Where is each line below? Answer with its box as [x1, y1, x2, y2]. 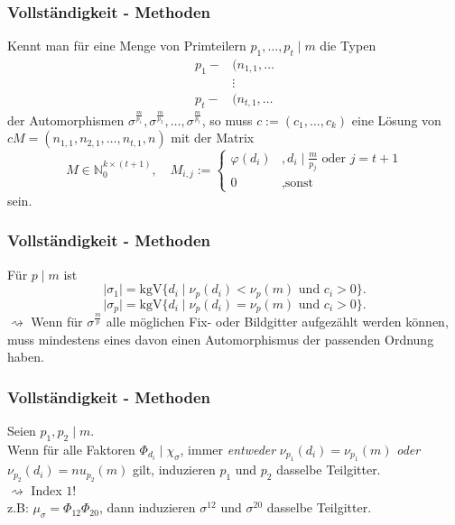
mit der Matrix [171, 128, 255, 147]
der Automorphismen [7, 110, 125, 129]
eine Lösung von [351, 110, 441, 129]
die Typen [320, 36, 376, 55]
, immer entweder [180, 439, 276, 458]
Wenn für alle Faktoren [7, 439, 135, 458]
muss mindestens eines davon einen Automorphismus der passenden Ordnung [7, 329, 434, 348]
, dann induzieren [98, 498, 196, 517]
